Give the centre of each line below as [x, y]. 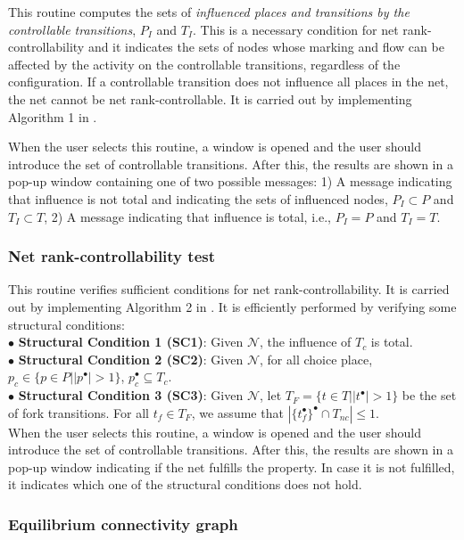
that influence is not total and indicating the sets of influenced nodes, [198, 198]
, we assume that [237, 412]
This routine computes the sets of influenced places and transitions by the [209, 12]
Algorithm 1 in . [53, 116]
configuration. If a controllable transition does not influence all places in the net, [228, 82]
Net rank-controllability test [112, 256]
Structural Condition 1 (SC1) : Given [131, 342]
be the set [429, 395]
